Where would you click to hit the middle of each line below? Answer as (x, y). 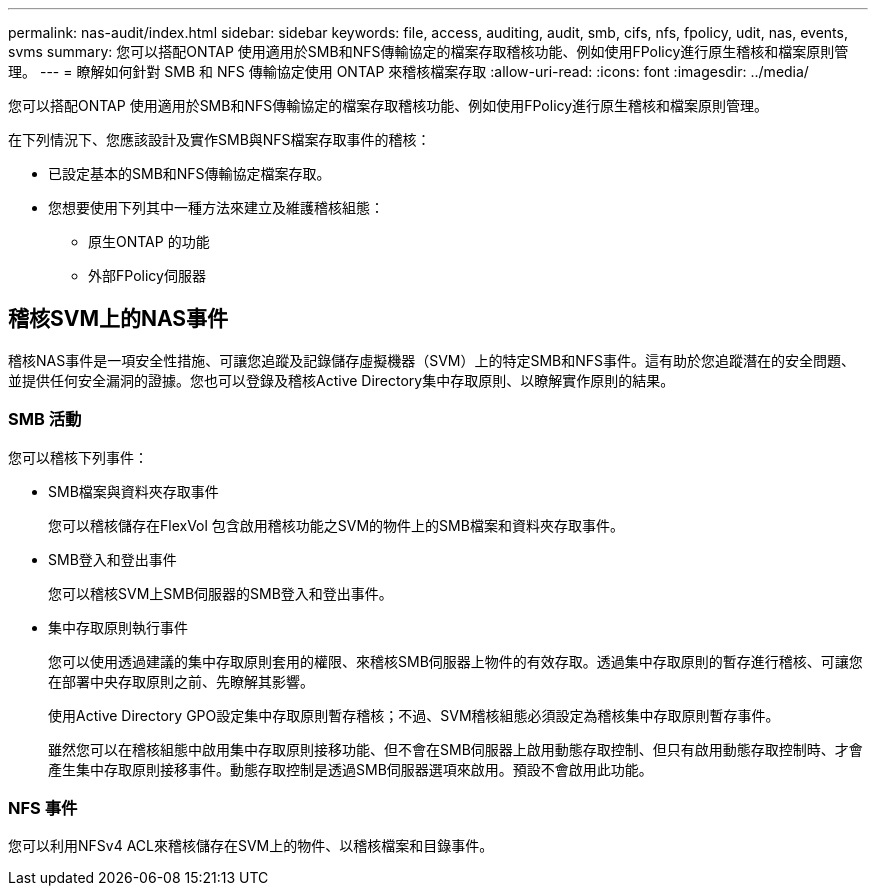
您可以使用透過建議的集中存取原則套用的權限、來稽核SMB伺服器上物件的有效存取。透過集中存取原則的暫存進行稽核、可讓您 (455, 661)
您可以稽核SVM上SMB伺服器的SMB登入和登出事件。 (220, 593)
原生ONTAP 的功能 (149, 241)
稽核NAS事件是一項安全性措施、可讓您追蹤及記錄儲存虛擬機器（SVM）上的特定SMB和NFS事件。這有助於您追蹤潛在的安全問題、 (432, 360)
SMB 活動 (45, 419)
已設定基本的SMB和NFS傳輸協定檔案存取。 (189, 173)
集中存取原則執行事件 (118, 627)
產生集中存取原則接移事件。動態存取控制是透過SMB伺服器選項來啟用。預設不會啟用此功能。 (350, 769)
